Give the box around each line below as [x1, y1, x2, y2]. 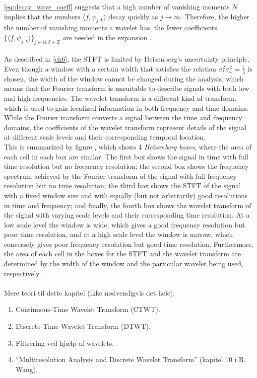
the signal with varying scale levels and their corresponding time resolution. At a [4, 210, 250, 220]
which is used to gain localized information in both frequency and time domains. [4, 102, 249, 113]
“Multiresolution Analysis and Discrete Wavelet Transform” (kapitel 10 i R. [15, 354, 246, 365]
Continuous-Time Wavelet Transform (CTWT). [15, 304, 160, 314]
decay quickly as [108, 11, 158, 21]
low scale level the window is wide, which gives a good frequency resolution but [4, 219, 245, 229]
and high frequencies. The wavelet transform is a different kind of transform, [4, 92, 237, 103]
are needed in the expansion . [63, 32, 152, 42]
